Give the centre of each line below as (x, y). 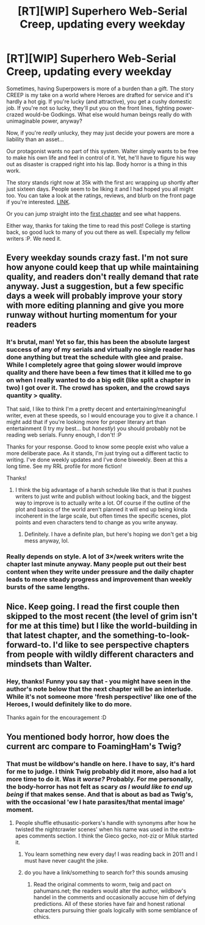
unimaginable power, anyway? (44, 121)
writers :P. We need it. (34, 238)
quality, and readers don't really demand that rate (103, 277)
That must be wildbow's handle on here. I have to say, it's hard (101, 764)
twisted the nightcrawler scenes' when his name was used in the (96, 829)
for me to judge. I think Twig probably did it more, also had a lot (101, 771)
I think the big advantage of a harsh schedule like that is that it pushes (103, 489)
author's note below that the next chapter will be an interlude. (100, 689)
